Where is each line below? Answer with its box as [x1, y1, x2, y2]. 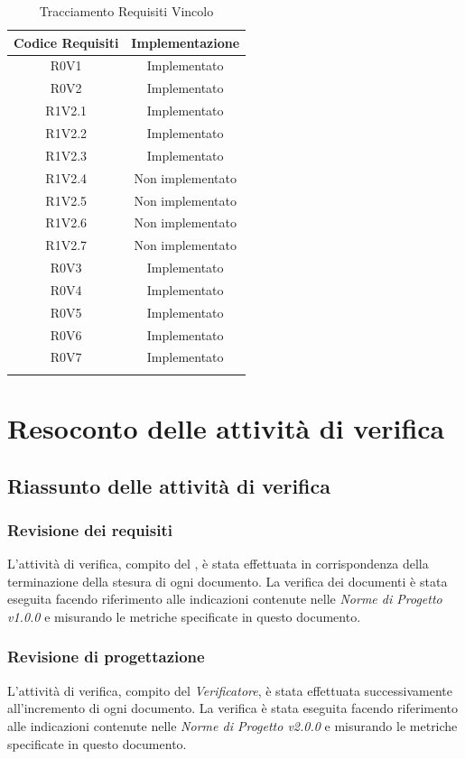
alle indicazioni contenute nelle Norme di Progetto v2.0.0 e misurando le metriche [7, 716, 458, 735]
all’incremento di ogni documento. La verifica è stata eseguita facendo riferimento [7, 699, 459, 717]
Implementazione [131, 32, 240, 51]
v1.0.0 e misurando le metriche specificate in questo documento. [7, 606, 361, 625]
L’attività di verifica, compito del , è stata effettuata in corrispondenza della [7, 554, 429, 573]
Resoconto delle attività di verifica [7, 409, 445, 446]
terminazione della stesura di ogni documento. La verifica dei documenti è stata [7, 571, 448, 590]
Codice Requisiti [14, 32, 119, 51]
